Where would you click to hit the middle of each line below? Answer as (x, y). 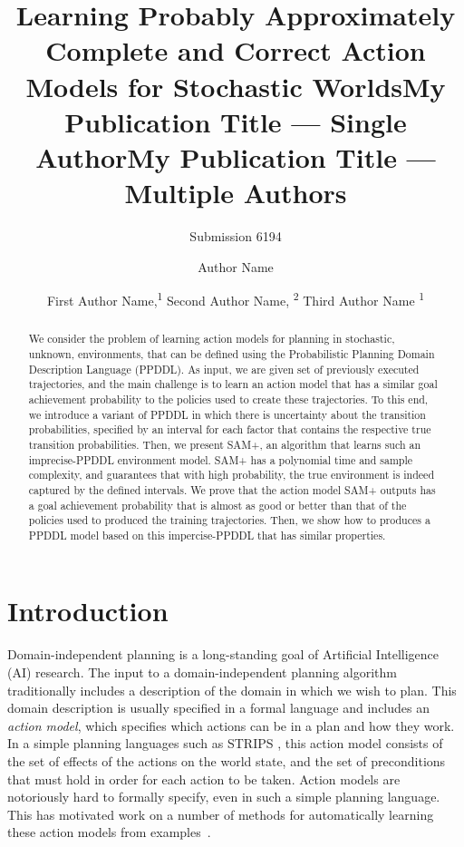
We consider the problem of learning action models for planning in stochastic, (212, 339)
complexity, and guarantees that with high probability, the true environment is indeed (232, 475)
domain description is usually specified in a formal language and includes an (219, 708)
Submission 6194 (236, 236)
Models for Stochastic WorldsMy (236, 86)
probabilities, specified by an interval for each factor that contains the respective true (230, 429)
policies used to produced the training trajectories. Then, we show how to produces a (229, 520)
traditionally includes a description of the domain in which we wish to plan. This (232, 690)
